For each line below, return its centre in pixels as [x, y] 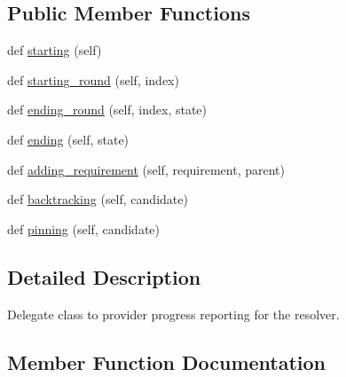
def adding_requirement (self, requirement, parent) [146, 169]
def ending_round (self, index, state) [107, 110]
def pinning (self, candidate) [84, 228]
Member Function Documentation [167, 361]
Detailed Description [104, 276]
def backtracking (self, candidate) [98, 199]
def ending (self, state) [68, 139]
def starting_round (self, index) [93, 79]
